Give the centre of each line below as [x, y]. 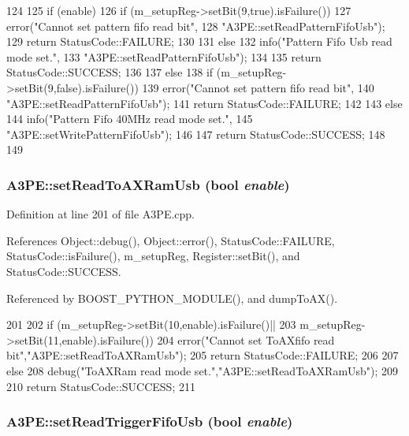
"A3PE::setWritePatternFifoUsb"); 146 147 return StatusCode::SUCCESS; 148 [196, 134]
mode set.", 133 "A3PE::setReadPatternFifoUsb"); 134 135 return [164, 56]
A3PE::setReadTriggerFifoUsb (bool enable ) [150, 421]
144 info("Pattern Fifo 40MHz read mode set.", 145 [130, 119]
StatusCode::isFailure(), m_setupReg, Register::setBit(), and [153, 256]
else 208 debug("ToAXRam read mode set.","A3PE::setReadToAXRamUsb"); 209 [203, 370]
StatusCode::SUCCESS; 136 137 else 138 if [110, 72]
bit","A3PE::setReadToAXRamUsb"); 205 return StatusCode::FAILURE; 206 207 [203, 355]
